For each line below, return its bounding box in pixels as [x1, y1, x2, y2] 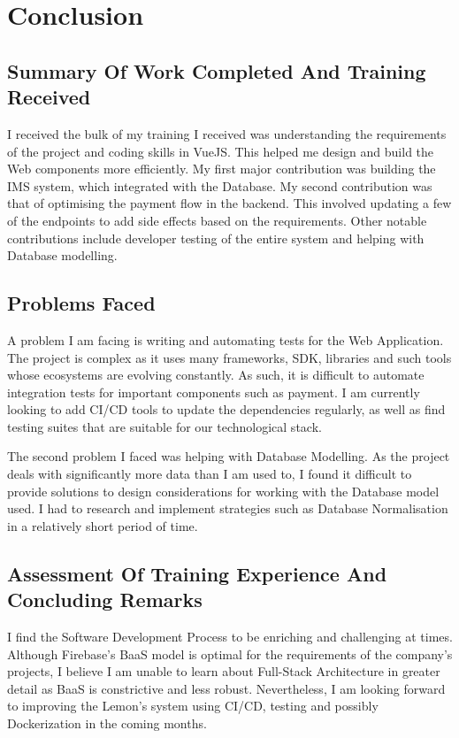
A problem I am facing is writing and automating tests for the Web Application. [7, 330, 444, 349]
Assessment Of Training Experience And [7, 559, 387, 587]
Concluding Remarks [7, 586, 203, 613]
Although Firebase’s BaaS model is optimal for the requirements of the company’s [7, 644, 453, 663]
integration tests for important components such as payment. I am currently [7, 382, 420, 401]
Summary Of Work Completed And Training [7, 57, 426, 84]
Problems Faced [7, 289, 156, 317]
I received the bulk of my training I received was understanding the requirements [7, 124, 447, 142]
